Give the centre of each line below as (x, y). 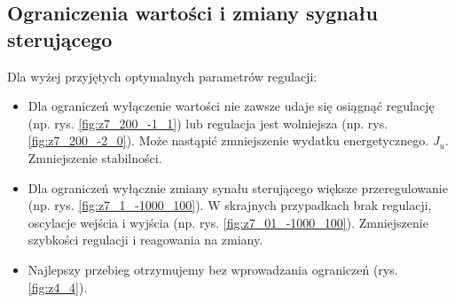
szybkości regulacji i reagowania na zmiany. (145, 240)
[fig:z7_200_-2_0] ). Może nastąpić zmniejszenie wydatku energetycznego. (228, 140)
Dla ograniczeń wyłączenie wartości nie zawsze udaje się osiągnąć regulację (231, 106)
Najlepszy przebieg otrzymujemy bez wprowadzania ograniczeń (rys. (213, 269)
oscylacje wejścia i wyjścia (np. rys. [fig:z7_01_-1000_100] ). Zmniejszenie (228, 222)
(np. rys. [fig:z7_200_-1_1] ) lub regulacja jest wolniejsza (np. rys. (208, 123)
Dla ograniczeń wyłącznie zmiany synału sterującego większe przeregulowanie (238, 187)
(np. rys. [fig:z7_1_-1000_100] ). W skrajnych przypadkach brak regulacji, (230, 205)
